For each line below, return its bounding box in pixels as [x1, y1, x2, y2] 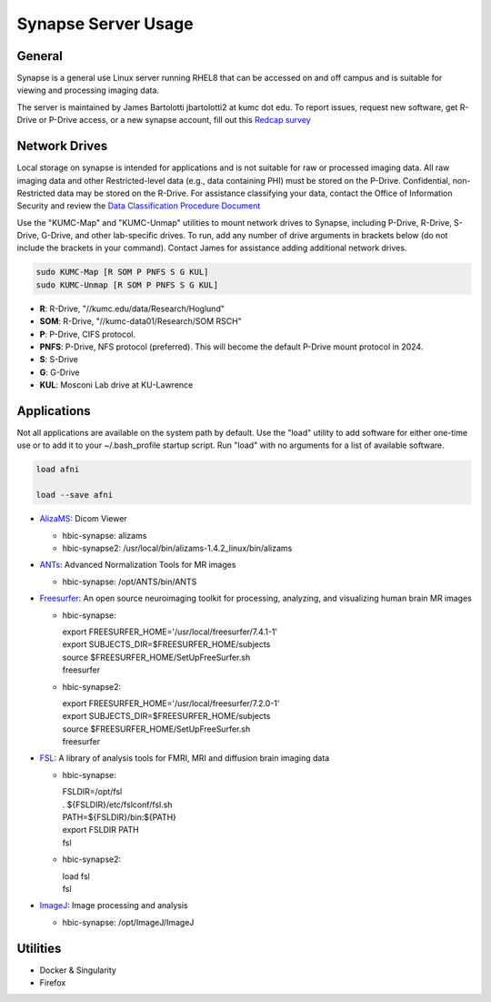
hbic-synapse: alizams [62, 530, 147, 541]
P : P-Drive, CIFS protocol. [39, 329, 136, 339]
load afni [35, 464, 80, 475]
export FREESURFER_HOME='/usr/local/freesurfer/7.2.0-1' [62, 697, 280, 709]
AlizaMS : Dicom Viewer [39, 513, 127, 524]
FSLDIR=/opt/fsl [62, 786, 123, 797]
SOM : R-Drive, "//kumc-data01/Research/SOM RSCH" [39, 316, 243, 327]
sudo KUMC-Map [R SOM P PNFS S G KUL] [35, 267, 209, 278]
